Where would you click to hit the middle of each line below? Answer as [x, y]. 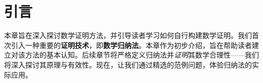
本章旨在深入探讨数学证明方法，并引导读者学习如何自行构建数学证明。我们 [128, 35]
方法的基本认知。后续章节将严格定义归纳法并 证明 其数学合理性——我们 [142, 55]
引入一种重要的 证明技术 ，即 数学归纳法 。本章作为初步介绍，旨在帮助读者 [131, 45]
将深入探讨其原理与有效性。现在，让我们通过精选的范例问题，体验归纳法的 [128, 64]
